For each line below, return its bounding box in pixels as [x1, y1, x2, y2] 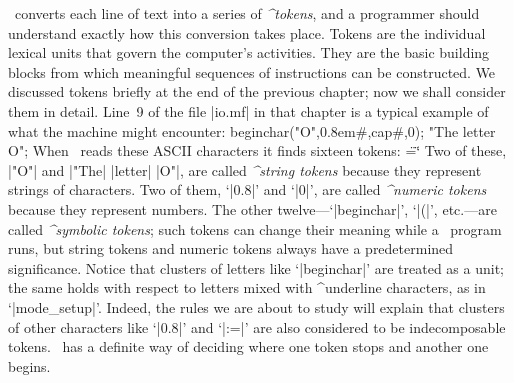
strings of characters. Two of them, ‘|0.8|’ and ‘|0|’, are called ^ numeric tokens [8, 179, 487, 200]
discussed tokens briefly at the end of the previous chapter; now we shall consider [8, 81, 506, 102]
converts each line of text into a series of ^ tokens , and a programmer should [14, 3, 480, 23]
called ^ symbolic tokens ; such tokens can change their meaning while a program [8, 218, 502, 239]
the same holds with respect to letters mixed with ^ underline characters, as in [8, 277, 486, 298]
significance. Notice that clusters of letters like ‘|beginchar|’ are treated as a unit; [8, 257, 505, 278]
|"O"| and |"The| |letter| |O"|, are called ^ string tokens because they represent [8, 159, 482, 180]
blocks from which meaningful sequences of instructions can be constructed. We [8, 61, 496, 82]
